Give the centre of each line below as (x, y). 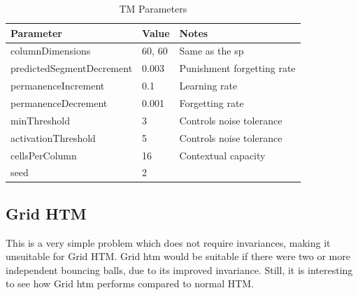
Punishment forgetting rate (237, 68)
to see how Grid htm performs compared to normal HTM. (130, 283)
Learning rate (208, 86)
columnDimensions (51, 51)
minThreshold (40, 120)
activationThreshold (53, 137)
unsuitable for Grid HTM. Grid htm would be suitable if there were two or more (178, 256)
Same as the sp (212, 51)
